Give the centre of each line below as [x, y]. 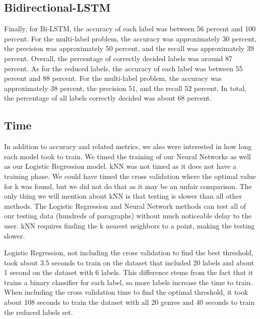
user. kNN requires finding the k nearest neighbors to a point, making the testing [129, 225]
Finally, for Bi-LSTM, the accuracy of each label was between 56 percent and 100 [130, 29]
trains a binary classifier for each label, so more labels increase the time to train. [128, 282]
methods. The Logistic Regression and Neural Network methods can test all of [125, 206]
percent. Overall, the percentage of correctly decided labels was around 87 [118, 58]
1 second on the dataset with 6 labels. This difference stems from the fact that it [129, 272]
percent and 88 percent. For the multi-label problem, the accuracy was [113, 78]
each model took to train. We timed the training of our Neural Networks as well [127, 156]
